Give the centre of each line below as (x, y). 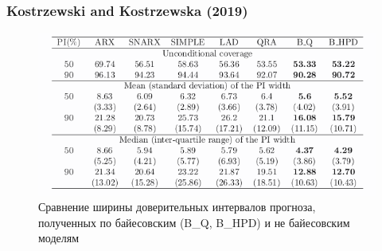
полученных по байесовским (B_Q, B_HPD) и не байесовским (194, 222)
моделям (59, 238)
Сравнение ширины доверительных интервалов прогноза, (177, 207)
